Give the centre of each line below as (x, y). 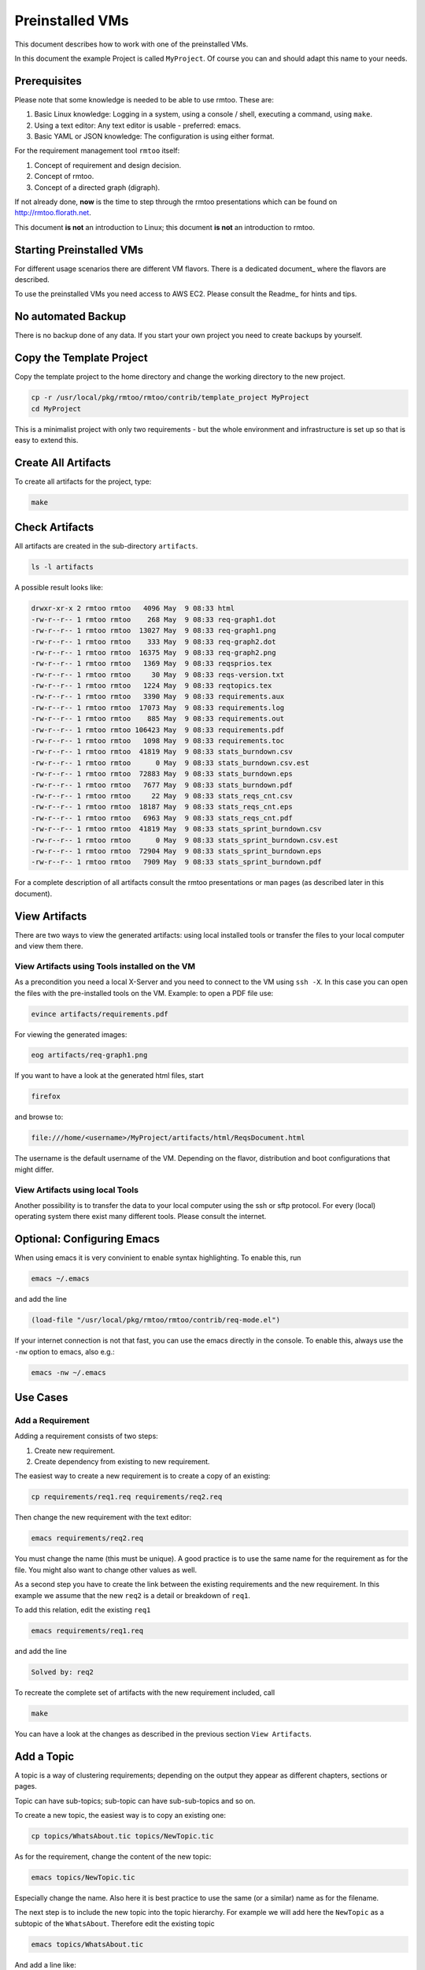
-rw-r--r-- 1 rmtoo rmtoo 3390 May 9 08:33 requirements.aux (158, 697)
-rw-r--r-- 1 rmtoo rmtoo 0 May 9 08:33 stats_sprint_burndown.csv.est (185, 840)
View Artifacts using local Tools (77, 1190)
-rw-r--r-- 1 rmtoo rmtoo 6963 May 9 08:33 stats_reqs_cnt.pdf (162, 818)
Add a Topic (44, 1756)
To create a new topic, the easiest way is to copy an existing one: (120, 1815)
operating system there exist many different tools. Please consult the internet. (140, 1217)
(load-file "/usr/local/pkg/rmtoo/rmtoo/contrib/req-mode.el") (156, 1320)
